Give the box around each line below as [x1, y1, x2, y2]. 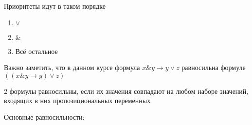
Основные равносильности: [4, 111, 85, 122]
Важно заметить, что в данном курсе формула [4, 62, 140, 72]
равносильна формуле [181, 62, 246, 72]
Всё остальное [15, 46, 58, 56]
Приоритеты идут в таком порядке [4, 1, 106, 11]
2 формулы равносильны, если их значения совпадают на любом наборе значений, [4, 86, 249, 96]
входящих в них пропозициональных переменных [4, 95, 151, 106]
